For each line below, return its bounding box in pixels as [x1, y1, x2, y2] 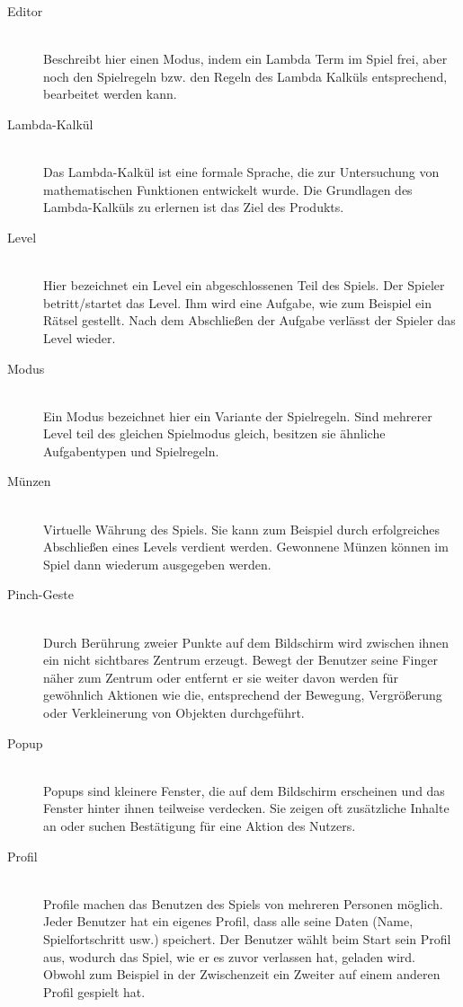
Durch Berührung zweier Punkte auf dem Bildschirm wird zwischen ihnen [43, 632, 450, 651]
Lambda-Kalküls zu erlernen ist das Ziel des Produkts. [43, 198, 344, 216]
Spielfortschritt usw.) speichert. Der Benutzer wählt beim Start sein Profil [43, 929, 451, 948]
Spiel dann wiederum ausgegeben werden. [43, 554, 272, 573]
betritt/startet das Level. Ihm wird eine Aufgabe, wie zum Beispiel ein [43, 293, 432, 312]
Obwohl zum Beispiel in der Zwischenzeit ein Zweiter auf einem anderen [43, 965, 441, 984]
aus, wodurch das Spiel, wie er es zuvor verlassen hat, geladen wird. [43, 947, 415, 966]
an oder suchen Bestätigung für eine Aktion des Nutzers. [43, 816, 356, 835]
